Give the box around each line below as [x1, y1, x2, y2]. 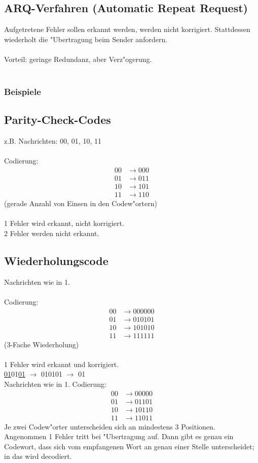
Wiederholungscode [4, 252, 108, 268]
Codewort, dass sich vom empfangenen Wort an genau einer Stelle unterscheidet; [4, 441, 254, 451]
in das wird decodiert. [4, 451, 72, 461]
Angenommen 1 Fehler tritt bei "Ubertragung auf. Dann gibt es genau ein [4, 431, 234, 442]
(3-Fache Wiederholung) [4, 339, 79, 349]
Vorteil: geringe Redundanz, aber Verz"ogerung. [4, 53, 152, 64]
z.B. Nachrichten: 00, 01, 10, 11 [4, 136, 101, 146]
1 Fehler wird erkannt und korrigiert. [4, 358, 119, 369]
